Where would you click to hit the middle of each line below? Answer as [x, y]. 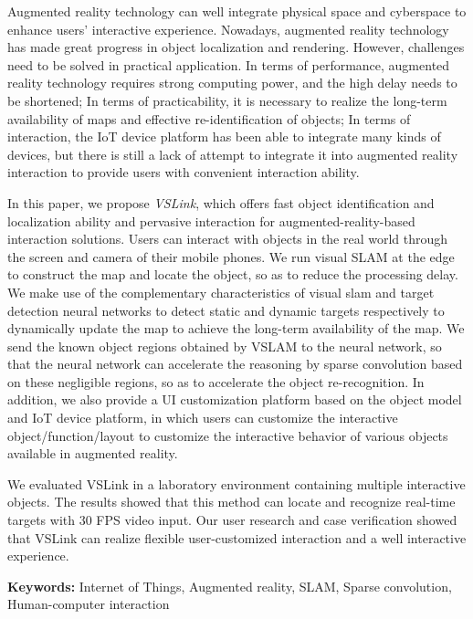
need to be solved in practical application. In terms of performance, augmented [229, 64]
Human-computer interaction [89, 604]
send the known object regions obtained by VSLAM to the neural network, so [225, 346]
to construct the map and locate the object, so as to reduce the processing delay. [233, 274]
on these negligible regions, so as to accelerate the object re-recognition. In [216, 381]
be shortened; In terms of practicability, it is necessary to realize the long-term [227, 100]
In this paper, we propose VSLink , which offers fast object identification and [221, 202]
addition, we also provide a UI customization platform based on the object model [235, 399]
